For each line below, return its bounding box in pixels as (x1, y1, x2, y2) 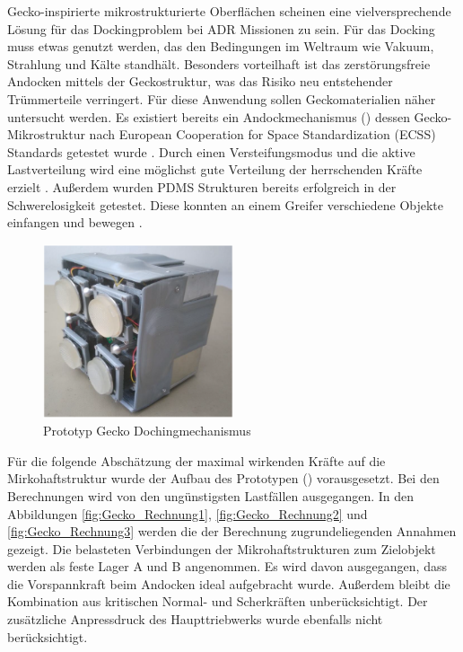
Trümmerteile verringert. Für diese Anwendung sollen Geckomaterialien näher (7, 89, 436, 108)
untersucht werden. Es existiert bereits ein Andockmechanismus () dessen (7, 107, 410, 126)
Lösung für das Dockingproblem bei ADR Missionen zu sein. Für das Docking (7, 19, 435, 38)
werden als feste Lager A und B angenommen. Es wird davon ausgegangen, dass (7, 557, 447, 576)
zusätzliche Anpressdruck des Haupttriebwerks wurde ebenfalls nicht (7, 610, 383, 629)
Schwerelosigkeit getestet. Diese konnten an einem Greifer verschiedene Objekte (7, 195, 444, 214)
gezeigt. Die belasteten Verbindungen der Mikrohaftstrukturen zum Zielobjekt (7, 539, 436, 558)
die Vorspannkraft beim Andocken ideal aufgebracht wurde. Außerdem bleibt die (7, 574, 450, 593)
